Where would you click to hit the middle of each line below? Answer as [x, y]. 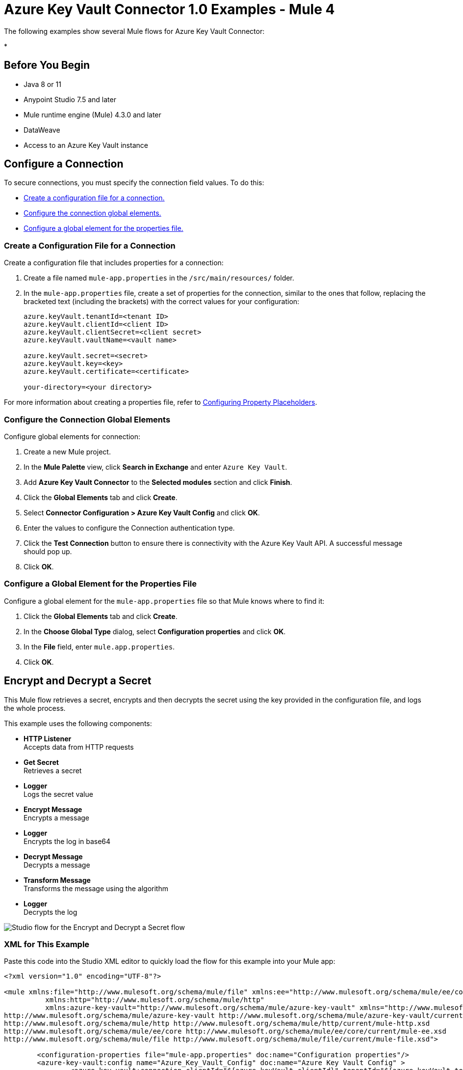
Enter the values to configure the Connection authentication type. [129, 528]
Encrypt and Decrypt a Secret [78, 681]
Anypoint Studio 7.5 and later [70, 99]
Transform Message [57, 880]
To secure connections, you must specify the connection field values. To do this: [134, 183]
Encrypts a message [56, 817]
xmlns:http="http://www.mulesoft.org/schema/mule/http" [155, 1000]
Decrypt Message [53, 856]
